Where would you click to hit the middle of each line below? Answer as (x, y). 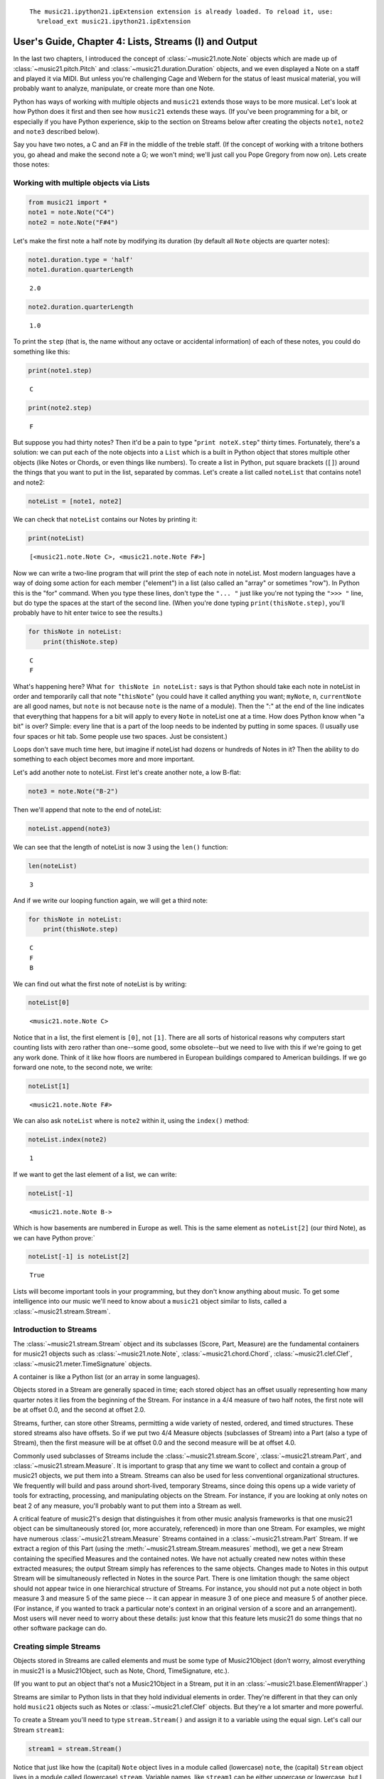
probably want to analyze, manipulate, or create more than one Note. (114, 88)
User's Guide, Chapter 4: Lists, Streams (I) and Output (135, 42)
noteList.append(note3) (70, 828)
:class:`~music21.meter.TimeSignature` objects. (82, 1363)
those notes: (31, 164)
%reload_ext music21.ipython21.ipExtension (114, 22)
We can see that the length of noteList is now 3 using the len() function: (121, 847)
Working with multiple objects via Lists (81, 183)
